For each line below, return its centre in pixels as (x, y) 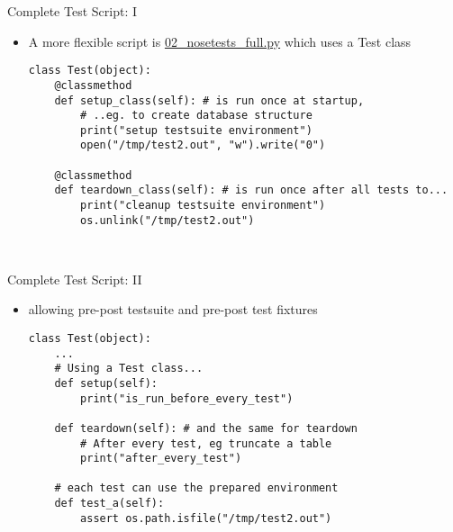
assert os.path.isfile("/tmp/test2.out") (206, 518)
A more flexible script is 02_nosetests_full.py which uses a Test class (220, 41)
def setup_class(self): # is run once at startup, (209, 100)
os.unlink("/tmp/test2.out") (168, 220)
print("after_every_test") (161, 459)
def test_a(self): (109, 504)
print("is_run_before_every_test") (187, 398)
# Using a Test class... (129, 369)
